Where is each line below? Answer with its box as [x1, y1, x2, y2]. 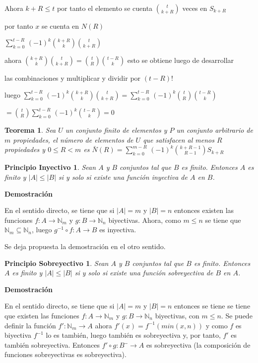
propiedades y [4, 144, 46, 155]
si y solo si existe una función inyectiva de [59, 171, 188, 182]
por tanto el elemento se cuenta [57, 3, 153, 13]
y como [205, 320, 228, 330]
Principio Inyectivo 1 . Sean [4, 162, 96, 172]
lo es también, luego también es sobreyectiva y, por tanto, [46, 330, 221, 340]
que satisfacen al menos [143, 134, 215, 145]
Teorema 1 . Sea [4, 125, 56, 135]
